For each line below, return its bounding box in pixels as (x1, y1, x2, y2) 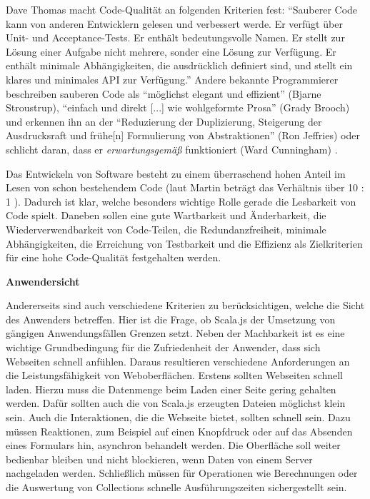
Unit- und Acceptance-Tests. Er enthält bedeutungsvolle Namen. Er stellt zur (6, 30, 345, 45)
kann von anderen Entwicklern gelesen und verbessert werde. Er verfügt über (6, 16, 343, 31)
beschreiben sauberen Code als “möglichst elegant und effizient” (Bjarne (6, 86, 321, 101)
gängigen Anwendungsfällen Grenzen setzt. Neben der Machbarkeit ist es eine (6, 326, 345, 341)
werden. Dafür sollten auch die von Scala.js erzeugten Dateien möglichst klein (6, 395, 346, 410)
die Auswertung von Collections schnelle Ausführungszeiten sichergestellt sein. (6, 480, 347, 494)
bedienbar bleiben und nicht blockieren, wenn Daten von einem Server (6, 451, 313, 466)
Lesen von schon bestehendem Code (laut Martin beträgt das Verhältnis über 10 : (6, 180, 364, 195)
